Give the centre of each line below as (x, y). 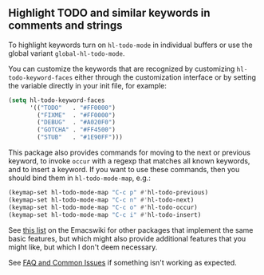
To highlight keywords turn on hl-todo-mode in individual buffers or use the (130, 45)
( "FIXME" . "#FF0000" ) (76, 115)
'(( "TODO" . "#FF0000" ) (72, 108)
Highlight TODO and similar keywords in (109, 13)
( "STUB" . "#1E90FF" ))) (80, 137)
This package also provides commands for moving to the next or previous (130, 153)
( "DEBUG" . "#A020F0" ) (76, 123)
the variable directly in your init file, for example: (88, 85)
